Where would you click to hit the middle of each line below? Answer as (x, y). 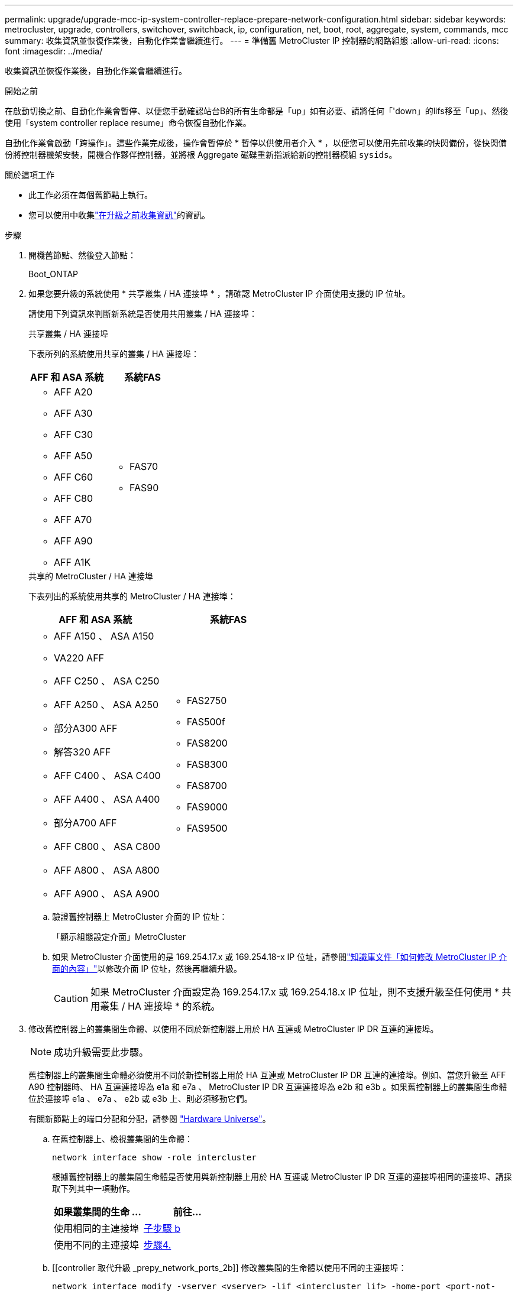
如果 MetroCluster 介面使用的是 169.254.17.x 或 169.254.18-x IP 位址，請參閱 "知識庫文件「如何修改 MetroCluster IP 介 (280, 957)
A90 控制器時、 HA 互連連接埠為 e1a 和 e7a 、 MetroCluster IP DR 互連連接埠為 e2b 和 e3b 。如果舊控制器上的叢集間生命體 (268, 1087)
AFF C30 (74, 434)
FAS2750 (207, 700)
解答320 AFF (82, 752)
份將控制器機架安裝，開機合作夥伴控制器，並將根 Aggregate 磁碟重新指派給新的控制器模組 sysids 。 (201, 155)
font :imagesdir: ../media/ (54, 51)
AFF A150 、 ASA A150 (104, 636)
